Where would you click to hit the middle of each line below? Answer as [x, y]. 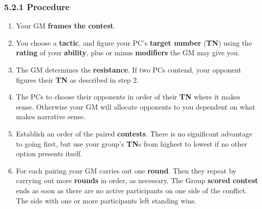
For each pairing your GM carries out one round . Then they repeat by [126, 170]
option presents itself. [49, 153]
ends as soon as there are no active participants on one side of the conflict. [132, 190]
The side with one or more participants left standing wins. [106, 200]
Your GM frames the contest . [66, 26]
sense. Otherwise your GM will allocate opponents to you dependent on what [136, 106]
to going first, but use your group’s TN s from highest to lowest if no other [132, 143]
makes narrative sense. [51, 116]
